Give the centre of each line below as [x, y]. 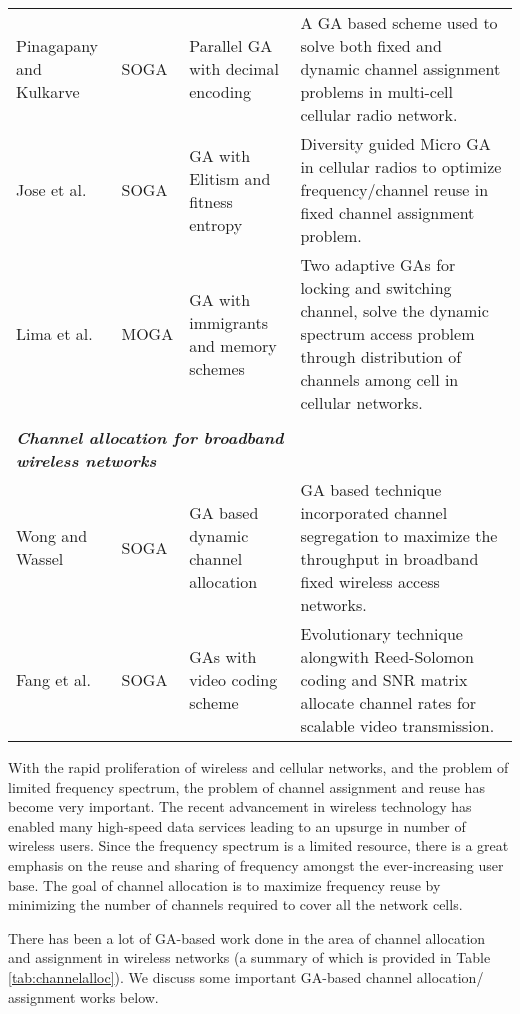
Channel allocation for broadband [150, 437]
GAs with [223, 656]
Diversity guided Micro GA [395, 143]
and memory [233, 345]
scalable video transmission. [397, 725]
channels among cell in [379, 379]
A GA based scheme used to [399, 22]
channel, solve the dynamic [394, 310]
